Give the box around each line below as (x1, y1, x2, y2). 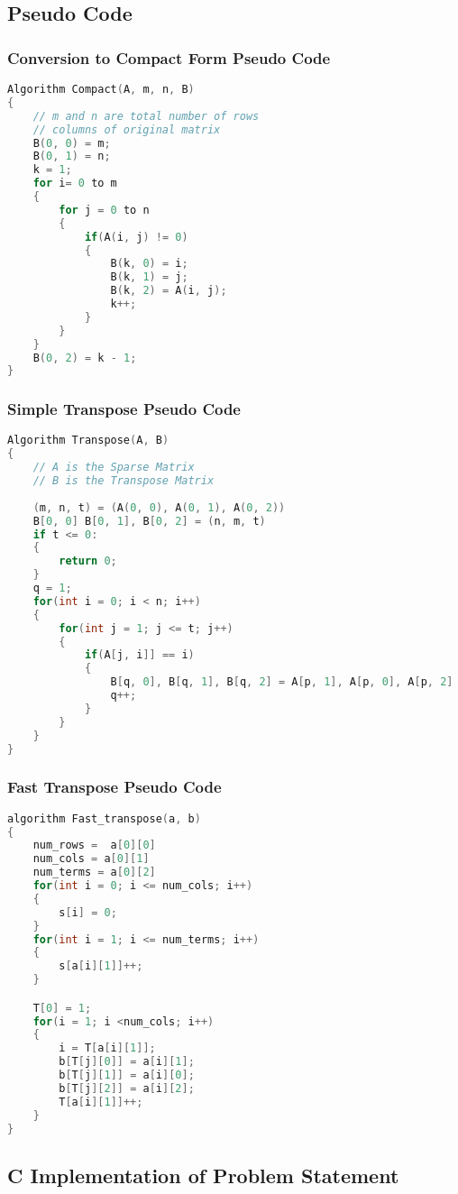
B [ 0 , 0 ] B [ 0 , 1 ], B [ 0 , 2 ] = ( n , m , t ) (32, 514, 266, 528)
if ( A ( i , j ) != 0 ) (84, 230, 188, 243)
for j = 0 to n (59, 203, 150, 216)
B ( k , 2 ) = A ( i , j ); (110, 284, 227, 298)
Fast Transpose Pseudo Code (7, 776, 222, 798)
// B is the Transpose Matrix (32, 474, 215, 488)
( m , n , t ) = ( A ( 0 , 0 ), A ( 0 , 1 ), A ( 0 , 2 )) (32, 501, 286, 514)
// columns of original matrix (32, 123, 221, 136)
